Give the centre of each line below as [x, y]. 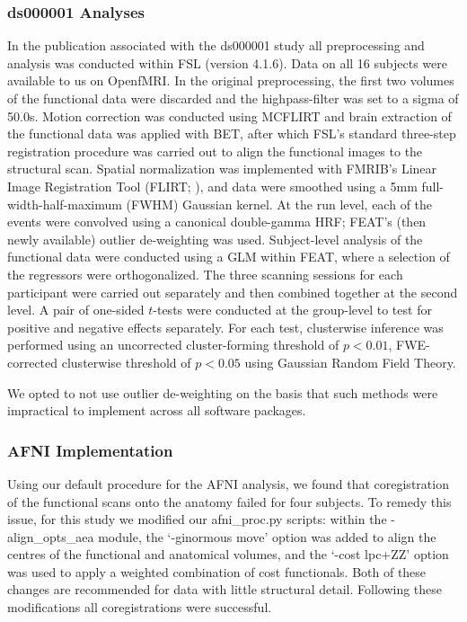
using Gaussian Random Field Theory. [350, 362]
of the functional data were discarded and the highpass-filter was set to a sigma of [233, 98]
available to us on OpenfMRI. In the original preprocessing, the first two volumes [231, 80]
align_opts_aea [51, 536]
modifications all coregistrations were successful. [140, 607]
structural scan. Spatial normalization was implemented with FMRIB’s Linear [222, 169]
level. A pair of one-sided [76, 310]
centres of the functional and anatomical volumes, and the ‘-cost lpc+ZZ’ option [228, 554]
